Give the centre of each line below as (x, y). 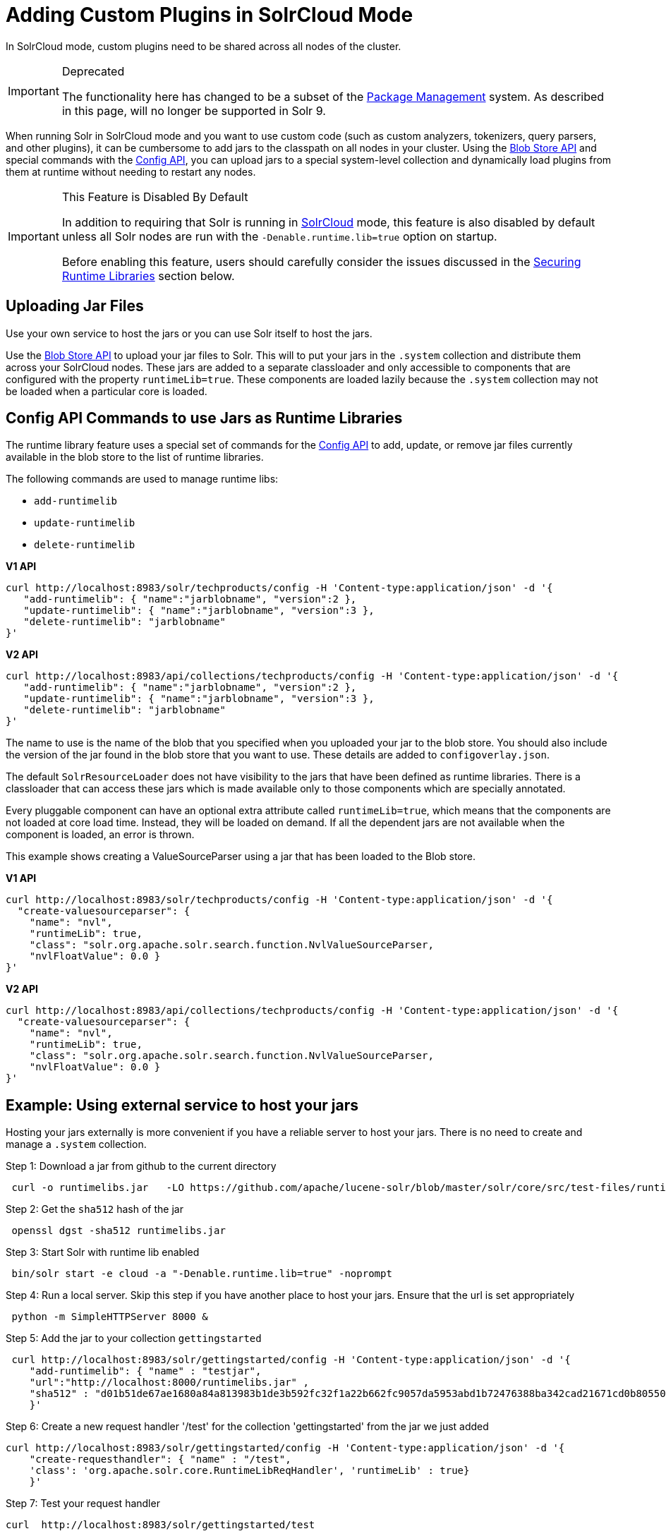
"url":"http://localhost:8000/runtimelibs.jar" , (169, 1383)
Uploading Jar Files (75, 306)
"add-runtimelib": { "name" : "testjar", (145, 1371)
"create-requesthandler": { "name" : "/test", (160, 1459)
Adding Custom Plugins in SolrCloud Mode (210, 15)
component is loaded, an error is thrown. (100, 835)
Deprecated (93, 71)
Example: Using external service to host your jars (182, 1105)
